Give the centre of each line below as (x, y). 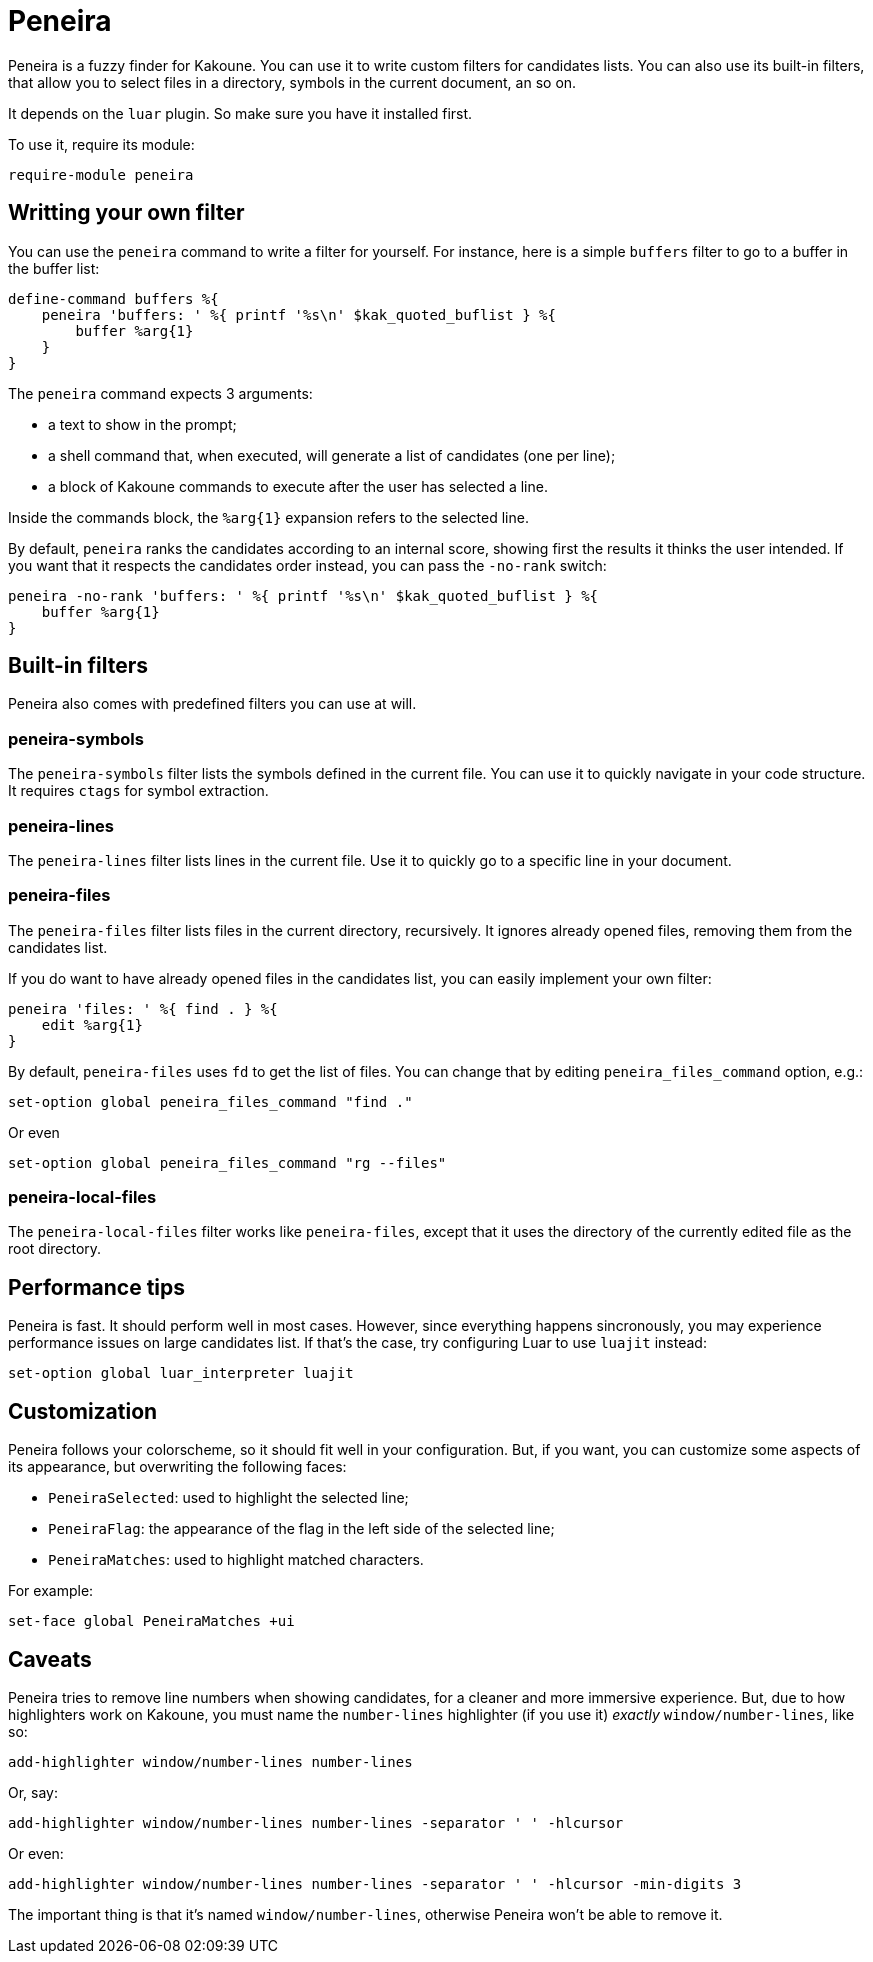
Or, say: (33, 1792)
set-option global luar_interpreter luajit (181, 1373)
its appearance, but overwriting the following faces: (177, 1467)
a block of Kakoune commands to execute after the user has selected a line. (298, 486)
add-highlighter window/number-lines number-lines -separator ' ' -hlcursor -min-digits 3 (375, 1883)
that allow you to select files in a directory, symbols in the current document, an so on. (292, 82)
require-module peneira (101, 174)
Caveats (50, 1659)
